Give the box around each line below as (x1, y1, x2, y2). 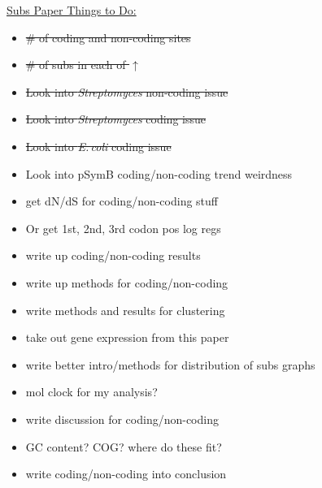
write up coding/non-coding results (25, 247, 201, 264)
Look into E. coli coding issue (25, 137, 172, 154)
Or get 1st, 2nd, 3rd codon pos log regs (25, 219, 221, 236)
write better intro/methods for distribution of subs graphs (25, 356, 315, 373)
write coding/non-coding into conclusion (25, 465, 227, 482)
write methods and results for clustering (25, 301, 225, 318)
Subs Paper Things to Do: (7, 2, 137, 18)
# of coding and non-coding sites (25, 28, 191, 45)
